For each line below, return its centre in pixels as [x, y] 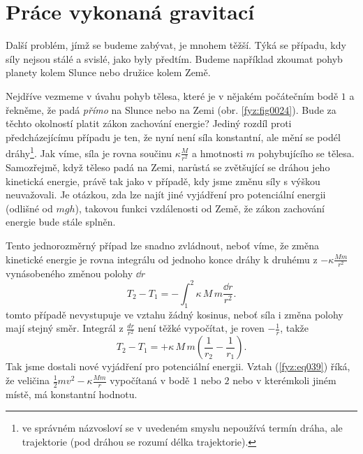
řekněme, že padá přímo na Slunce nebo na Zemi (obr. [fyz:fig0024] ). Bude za [171, 109]
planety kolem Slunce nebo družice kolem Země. [108, 72]
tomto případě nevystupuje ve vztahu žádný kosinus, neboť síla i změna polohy [175, 314]
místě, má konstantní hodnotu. [72, 394]
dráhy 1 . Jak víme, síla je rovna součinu [89, 152]
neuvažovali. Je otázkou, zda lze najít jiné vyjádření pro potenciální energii [166, 195]
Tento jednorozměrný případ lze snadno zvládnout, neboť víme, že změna [162, 246]
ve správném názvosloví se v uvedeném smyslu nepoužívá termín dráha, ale [182, 428]
